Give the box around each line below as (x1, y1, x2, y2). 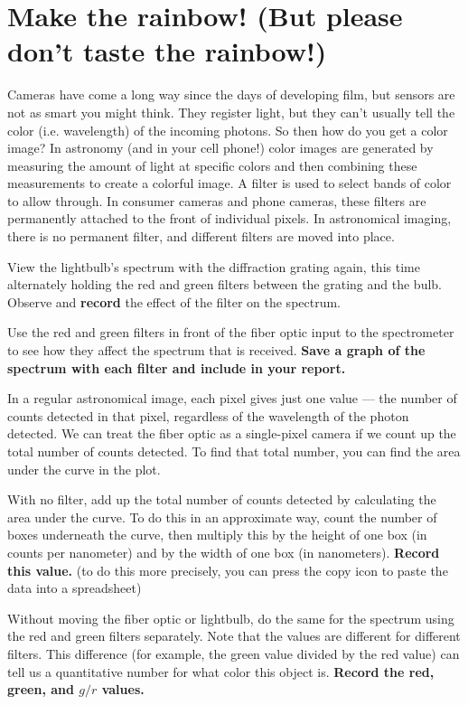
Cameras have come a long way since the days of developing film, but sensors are (7, 85, 455, 104)
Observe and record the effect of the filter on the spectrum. (7, 292, 342, 311)
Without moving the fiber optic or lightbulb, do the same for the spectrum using (7, 608, 454, 627)
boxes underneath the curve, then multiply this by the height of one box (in (7, 525, 427, 544)
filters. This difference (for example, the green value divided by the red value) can (7, 644, 460, 663)
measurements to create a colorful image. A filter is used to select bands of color (7, 174, 452, 193)
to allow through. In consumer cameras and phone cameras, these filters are (7, 191, 426, 210)
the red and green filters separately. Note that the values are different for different (7, 626, 461, 645)
